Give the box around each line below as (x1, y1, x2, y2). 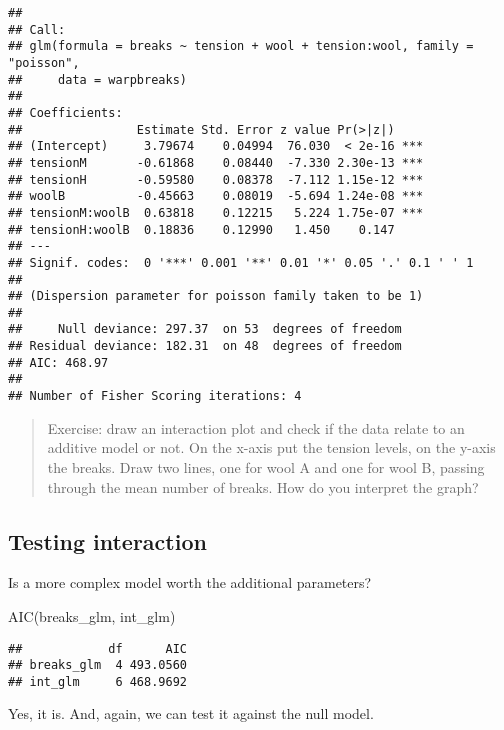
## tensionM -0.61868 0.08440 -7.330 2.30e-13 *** (8, 155, 424, 170)
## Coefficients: (8, 105, 123, 120)
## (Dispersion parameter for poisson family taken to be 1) (8, 289, 424, 304)
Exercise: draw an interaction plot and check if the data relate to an (47, 417, 465, 438)
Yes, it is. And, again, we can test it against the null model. (8, 703, 374, 724)
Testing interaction (8, 525, 207, 556)
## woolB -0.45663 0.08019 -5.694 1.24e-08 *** (8, 189, 424, 204)
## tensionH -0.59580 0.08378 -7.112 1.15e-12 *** (8, 172, 424, 187)
